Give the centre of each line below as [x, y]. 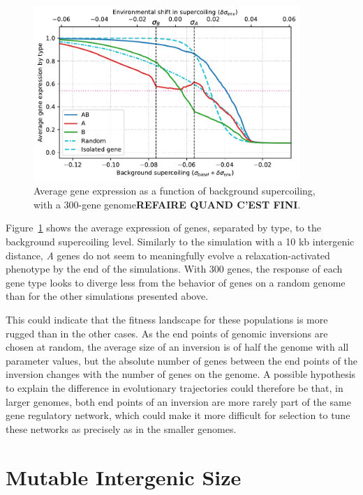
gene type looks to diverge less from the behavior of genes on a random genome [176, 282]
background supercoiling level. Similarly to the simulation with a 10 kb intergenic [180, 242]
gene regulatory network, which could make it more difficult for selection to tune [178, 415]
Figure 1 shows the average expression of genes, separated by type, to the [163, 228]
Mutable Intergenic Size [124, 477]
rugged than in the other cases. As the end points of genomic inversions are [167, 333]
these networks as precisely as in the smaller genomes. [121, 428]
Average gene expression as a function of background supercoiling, [175, 191]
